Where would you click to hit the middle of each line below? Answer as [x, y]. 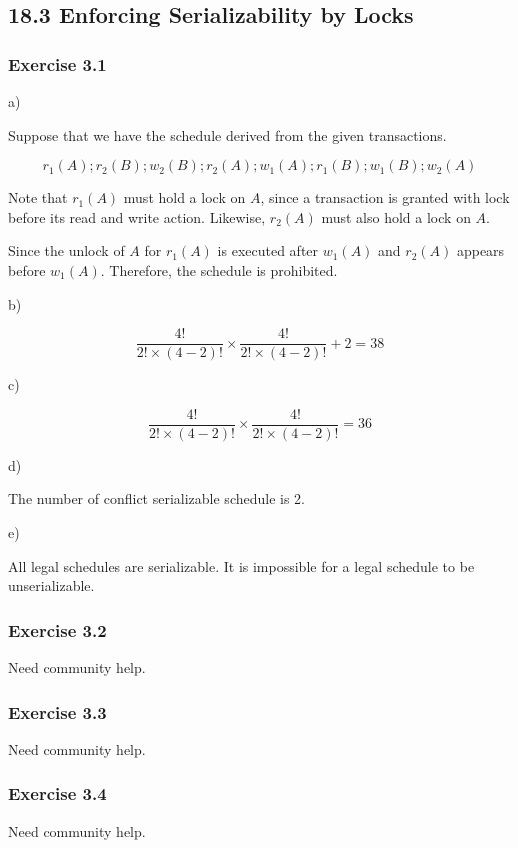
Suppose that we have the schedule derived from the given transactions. [227, 134]
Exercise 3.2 [57, 629]
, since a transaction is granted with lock [385, 197]
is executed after [268, 250]
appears [480, 250]
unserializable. [51, 585]
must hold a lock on [184, 197]
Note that [38, 197]
